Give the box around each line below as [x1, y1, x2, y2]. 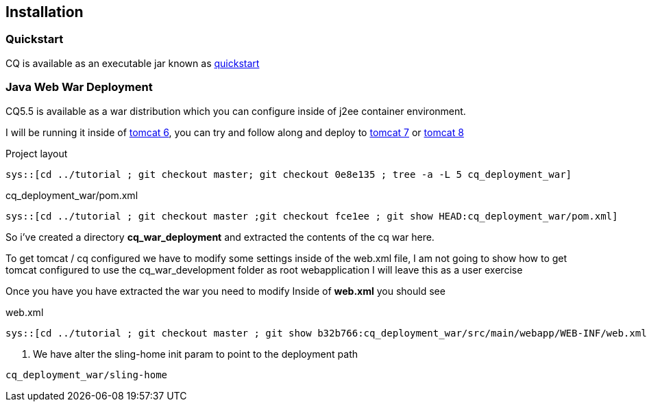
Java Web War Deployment [5, 80, 153, 94]
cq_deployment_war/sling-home [5, 369, 168, 380]
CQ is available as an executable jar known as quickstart [5, 57, 260, 69]
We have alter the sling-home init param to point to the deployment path [33, 347, 358, 360]
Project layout [5, 147, 68, 159]
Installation [5, 3, 84, 21]
